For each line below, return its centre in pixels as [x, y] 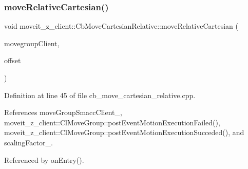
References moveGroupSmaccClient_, [63, 112]
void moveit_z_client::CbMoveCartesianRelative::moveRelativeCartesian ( [121, 26]
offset [13, 60]
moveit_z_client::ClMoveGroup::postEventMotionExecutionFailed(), [112, 122]
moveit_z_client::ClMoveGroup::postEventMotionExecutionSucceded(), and [124, 132]
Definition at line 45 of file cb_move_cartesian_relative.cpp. [100, 95]
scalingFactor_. [28, 142]
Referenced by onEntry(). [44, 159]
